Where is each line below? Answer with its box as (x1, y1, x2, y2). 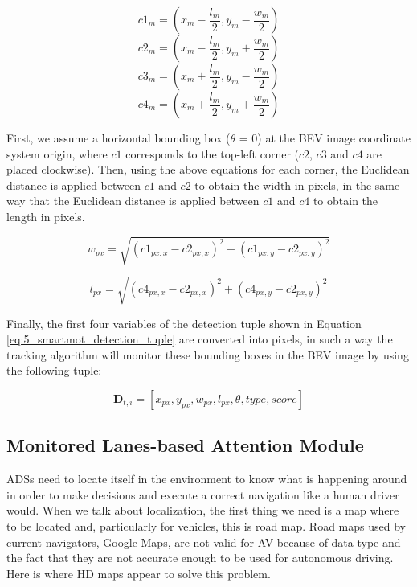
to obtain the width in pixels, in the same (194, 176, 400, 193)
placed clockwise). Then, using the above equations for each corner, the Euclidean (6, 161, 410, 178)
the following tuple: (6, 362, 102, 379)
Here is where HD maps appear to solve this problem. (6, 564, 271, 581)
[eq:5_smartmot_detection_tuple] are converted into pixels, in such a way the (6, 330, 393, 347)
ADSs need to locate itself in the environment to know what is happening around (6, 470, 407, 487)
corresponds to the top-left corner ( (125, 145, 299, 162)
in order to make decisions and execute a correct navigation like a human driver (6, 486, 399, 503)
